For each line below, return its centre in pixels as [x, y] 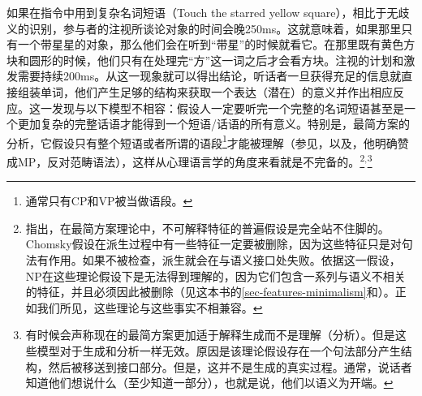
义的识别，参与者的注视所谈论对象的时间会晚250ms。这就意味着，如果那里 [204, 28]
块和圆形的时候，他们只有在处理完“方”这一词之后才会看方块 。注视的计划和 [205, 60]
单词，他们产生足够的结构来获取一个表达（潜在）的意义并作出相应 [216, 91]
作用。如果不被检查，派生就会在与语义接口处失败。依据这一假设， [224, 260]
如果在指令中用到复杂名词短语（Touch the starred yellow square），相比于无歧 [208, 12]
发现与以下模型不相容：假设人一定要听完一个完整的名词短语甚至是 [228, 108]
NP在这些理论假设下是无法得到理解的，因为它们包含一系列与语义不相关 [215, 275]
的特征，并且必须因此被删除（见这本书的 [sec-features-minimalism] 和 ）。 [210, 292]
